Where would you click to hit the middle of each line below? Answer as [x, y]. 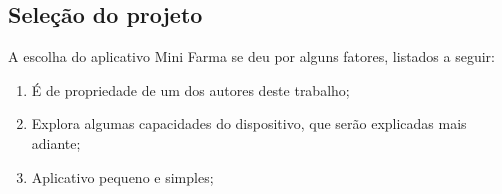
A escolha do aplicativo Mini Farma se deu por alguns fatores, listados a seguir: [252, 56]
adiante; [56, 142]
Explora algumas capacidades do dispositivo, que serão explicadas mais [249, 123]
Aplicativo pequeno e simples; [122, 176]
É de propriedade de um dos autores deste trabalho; [190, 89]
